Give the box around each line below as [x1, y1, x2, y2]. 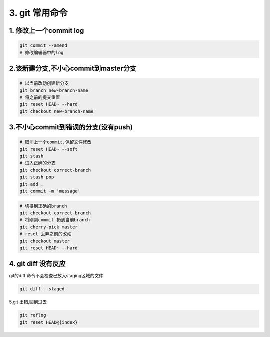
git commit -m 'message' [19, 188, 81, 194]
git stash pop [19, 174, 54, 180]
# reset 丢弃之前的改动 [19, 231, 72, 237]
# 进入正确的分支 [19, 160, 56, 166]
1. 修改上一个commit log [9, 26, 84, 35]
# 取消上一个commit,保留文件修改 [19, 139, 92, 145]
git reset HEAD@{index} [19, 319, 78, 325]
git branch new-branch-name [19, 87, 88, 93]
